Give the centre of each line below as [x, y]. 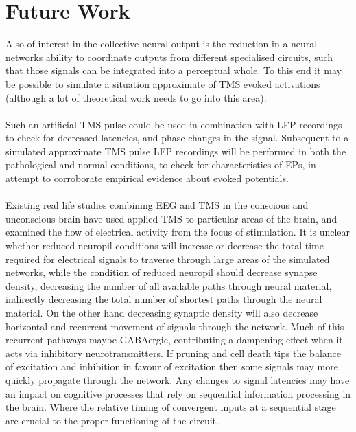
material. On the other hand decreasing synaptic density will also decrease [162, 312]
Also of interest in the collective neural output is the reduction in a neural [162, 44]
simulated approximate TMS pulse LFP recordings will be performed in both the [176, 151]
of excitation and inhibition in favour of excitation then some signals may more [172, 366]
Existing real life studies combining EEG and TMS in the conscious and [157, 205]
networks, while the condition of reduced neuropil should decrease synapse [162, 272]
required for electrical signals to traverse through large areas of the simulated [168, 259]
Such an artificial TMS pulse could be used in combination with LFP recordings [174, 124]
